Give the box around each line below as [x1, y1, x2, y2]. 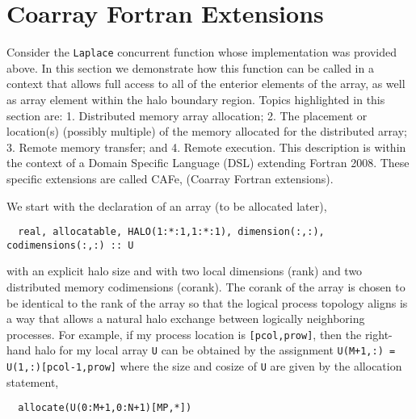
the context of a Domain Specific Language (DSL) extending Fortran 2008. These [6, 154, 410, 171]
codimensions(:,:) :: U [6, 239, 134, 251]
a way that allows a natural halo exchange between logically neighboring [6, 310, 365, 327]
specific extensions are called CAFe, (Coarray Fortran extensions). [6, 170, 334, 186]
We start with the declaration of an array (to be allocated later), [6, 197, 327, 214]
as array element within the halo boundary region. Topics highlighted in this [6, 90, 385, 107]
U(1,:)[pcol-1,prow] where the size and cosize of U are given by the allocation [6, 358, 402, 375]
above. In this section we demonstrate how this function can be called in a [6, 59, 374, 76]
